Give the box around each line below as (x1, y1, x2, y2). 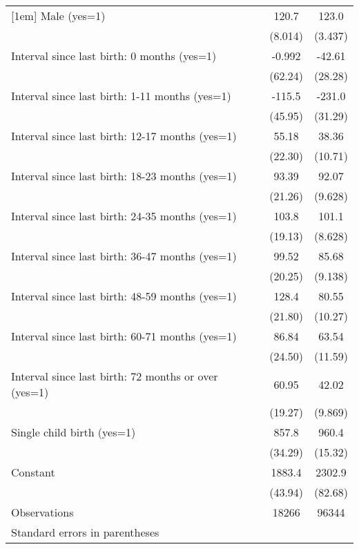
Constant (11, 464, 55, 480)
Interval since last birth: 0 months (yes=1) (11, 48, 217, 64)
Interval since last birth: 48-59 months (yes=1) (11, 288, 237, 304)
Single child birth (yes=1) (11, 424, 136, 440)
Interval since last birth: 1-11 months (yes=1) (11, 88, 231, 104)
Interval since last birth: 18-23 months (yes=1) (11, 168, 237, 184)
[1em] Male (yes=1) (11, 8, 106, 23)
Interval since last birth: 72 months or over (11, 368, 218, 384)
